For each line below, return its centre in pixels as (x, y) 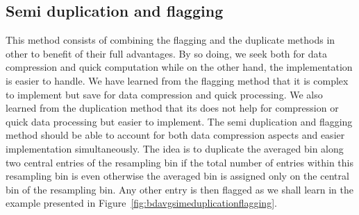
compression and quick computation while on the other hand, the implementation (179, 67)
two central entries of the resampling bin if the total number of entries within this (180, 162)
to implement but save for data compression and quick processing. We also (164, 94)
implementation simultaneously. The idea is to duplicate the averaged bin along (175, 148)
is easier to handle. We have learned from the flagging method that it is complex (177, 80)
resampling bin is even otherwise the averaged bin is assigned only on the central (177, 176)
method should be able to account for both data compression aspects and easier (175, 135)
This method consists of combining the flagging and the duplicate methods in (170, 40)
